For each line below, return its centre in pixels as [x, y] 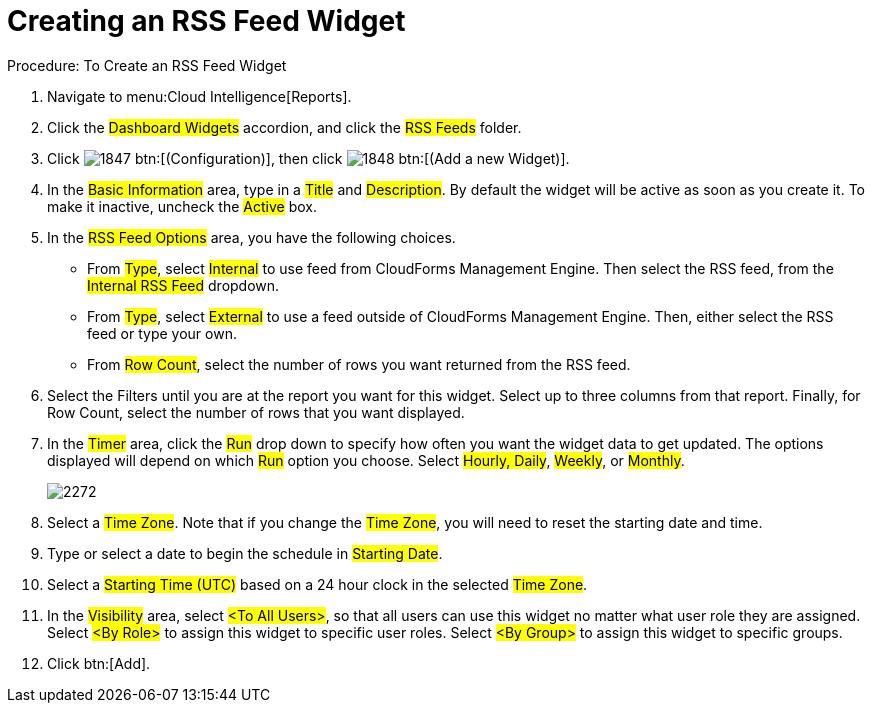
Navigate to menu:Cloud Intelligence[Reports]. [199, 96]
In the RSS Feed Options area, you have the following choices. [251, 237]
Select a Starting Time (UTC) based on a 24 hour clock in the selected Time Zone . [317, 584]
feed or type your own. [162, 333]
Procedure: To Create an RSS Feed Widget [147, 65]
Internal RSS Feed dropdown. [183, 285]
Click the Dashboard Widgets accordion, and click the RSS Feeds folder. [284, 127]
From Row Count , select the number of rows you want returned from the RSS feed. [359, 364]
